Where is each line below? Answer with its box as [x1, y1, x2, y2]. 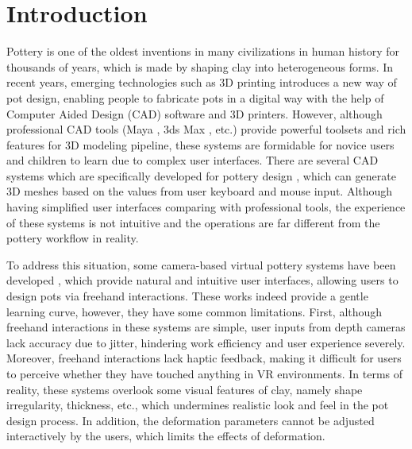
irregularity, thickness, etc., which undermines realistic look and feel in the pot [6, 397, 389, 413]
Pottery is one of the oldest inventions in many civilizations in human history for [6, 43, 399, 60]
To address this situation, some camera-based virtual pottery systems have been [6, 256, 396, 273]
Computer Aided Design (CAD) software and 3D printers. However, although [6, 105, 383, 122]
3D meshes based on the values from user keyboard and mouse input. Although [6, 183, 393, 199]
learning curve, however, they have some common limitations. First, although [6, 303, 383, 319]
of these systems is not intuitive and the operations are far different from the [6, 214, 380, 230]
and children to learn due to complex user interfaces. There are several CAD [6, 152, 379, 168]
